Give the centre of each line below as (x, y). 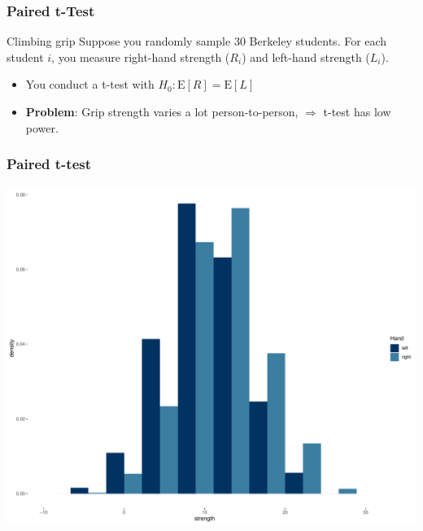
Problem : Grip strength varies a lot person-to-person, (162, 111)
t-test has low (357, 111)
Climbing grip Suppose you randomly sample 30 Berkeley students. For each (197, 41)
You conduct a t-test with (90, 84)
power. (42, 127)
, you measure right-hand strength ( (141, 57)
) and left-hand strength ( (306, 57)
